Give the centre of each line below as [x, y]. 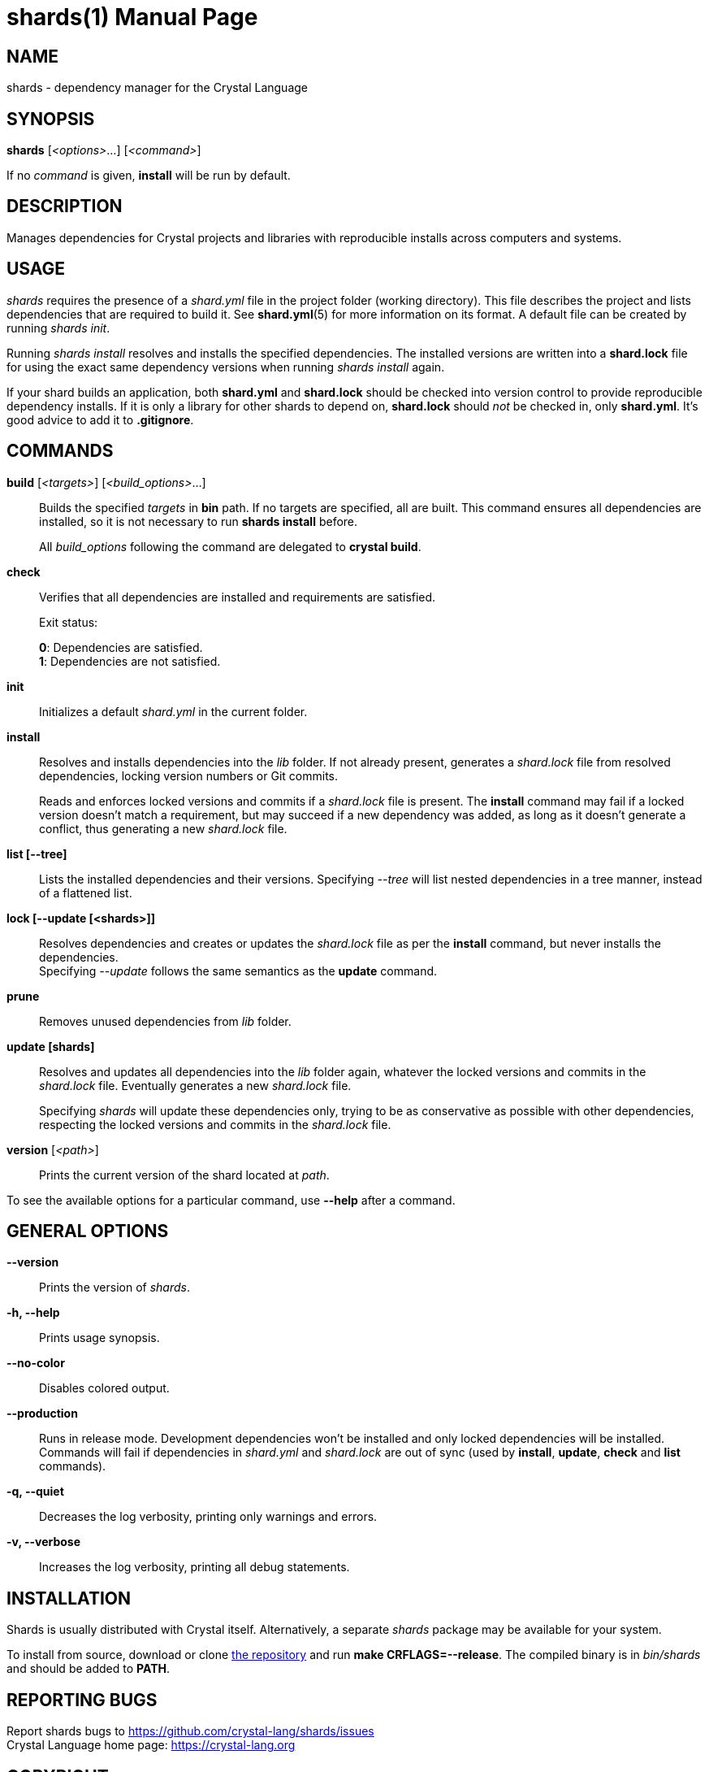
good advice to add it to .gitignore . [100, 419]
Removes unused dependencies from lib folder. [165, 1021]
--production [42, 1414]
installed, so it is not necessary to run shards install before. [199, 521]
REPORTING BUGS [82, 1700]
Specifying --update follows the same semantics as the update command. [238, 971]
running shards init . [58, 328]
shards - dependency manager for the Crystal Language [157, 88]
